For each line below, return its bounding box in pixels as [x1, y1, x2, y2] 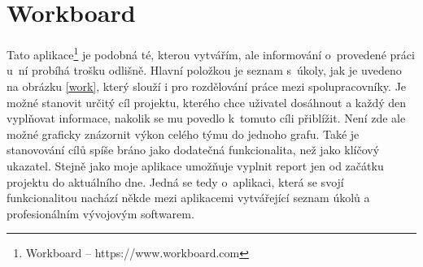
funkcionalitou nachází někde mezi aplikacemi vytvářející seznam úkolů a [7, 189, 370, 206]
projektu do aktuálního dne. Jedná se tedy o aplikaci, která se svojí [7, 173, 344, 190]
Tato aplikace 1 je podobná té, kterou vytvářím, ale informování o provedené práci [7, 44, 415, 62]
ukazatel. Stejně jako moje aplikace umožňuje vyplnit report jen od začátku [7, 157, 384, 174]
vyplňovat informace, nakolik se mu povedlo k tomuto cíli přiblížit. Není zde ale [7, 110, 406, 127]
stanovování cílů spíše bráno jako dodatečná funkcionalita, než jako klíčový [7, 141, 380, 158]
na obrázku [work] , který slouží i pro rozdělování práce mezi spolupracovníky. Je [7, 77, 407, 94]
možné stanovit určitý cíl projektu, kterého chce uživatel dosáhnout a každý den [7, 93, 407, 110]
